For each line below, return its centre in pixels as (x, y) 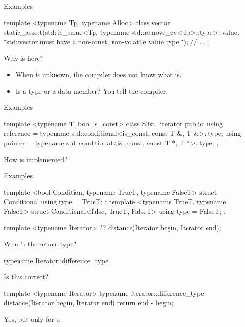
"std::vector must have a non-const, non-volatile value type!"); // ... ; (107, 41)
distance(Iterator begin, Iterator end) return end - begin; (89, 302)
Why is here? (24, 58)
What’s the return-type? (40, 244)
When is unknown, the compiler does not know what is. (98, 74)
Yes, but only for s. (32, 319)
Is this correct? (26, 276)
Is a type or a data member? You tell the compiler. (92, 91)
